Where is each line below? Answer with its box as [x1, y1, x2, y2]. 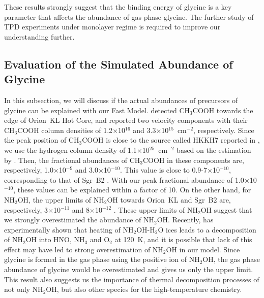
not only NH [4, 284, 43, 294]
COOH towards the [192, 105, 253, 115]
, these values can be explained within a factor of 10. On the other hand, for [13, 184, 251, 195]
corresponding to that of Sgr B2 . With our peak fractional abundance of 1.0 [4, 174, 244, 185]
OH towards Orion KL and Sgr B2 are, [107, 194, 231, 205]
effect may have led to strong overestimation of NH [4, 244, 163, 254]
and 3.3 [133, 124, 156, 135]
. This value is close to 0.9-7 [120, 164, 207, 175]
